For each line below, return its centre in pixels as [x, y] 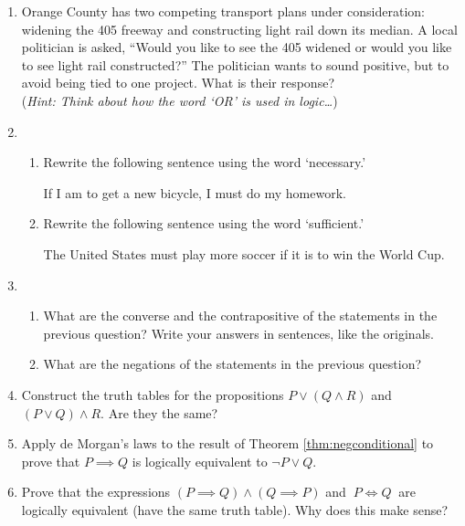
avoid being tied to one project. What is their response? [178, 83]
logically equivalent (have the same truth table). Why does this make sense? [235, 509]
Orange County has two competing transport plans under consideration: [223, 11]
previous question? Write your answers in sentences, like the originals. [238, 333]
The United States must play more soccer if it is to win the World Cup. [244, 253]
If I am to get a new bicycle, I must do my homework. [195, 192]
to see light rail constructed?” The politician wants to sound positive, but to [235, 64]
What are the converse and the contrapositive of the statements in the [240, 316]
